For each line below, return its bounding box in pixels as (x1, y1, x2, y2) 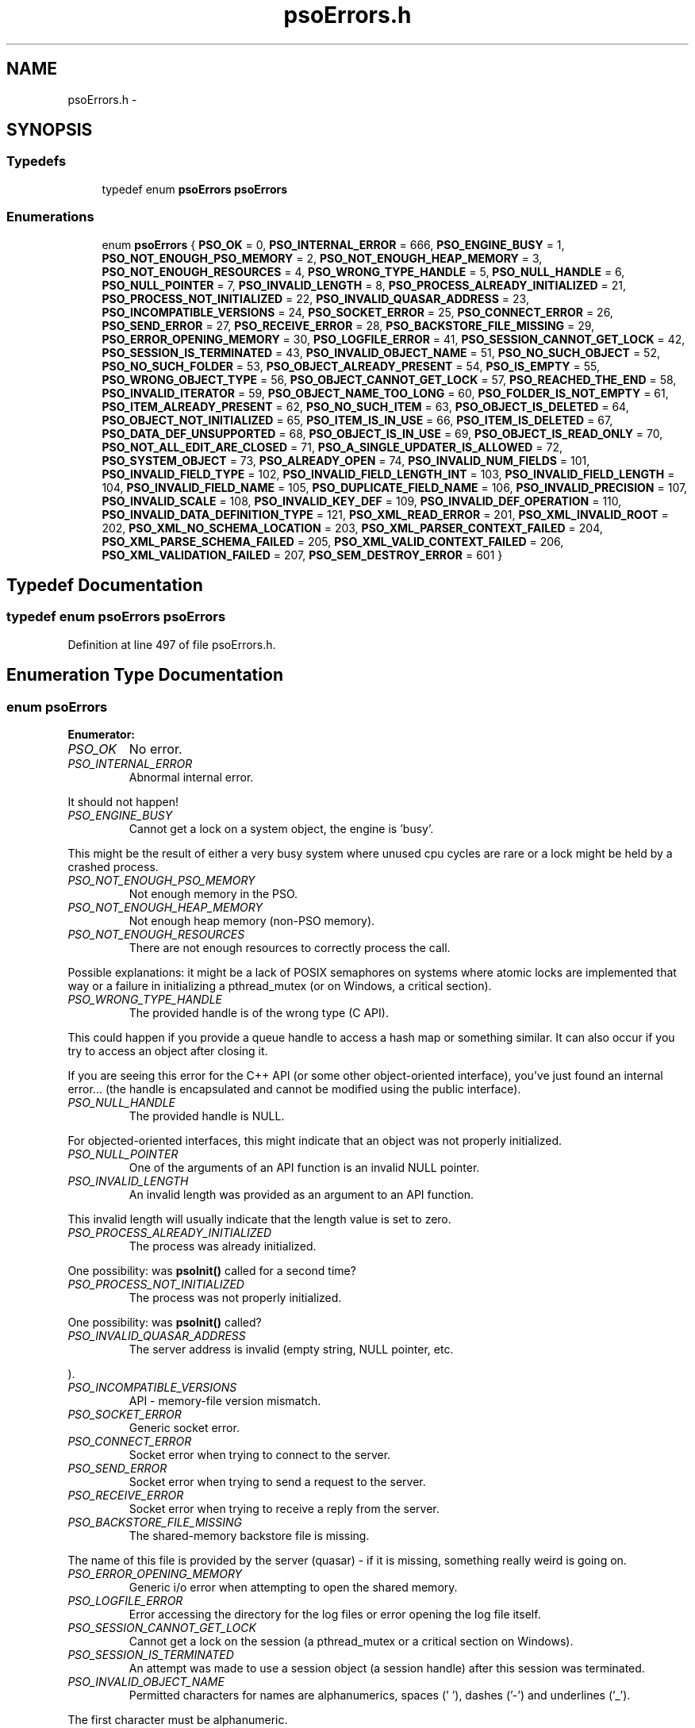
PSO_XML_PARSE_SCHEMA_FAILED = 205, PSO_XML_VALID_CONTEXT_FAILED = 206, (102, 534, 564, 548)
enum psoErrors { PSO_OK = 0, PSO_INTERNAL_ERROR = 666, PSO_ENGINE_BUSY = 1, (102, 237, 565, 252)
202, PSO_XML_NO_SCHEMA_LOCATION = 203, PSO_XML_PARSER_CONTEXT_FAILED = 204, (102, 520, 603, 535)
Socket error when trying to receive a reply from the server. (129, 1502, 440, 1515)
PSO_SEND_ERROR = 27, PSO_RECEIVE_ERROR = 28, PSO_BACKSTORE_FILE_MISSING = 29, (102, 318, 595, 332)
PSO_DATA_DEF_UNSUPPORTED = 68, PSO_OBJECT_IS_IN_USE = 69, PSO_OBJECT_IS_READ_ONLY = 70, (102, 426, 663, 440)
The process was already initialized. (129, 1239, 317, 1253)
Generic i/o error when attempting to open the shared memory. (129, 1580, 458, 1594)
